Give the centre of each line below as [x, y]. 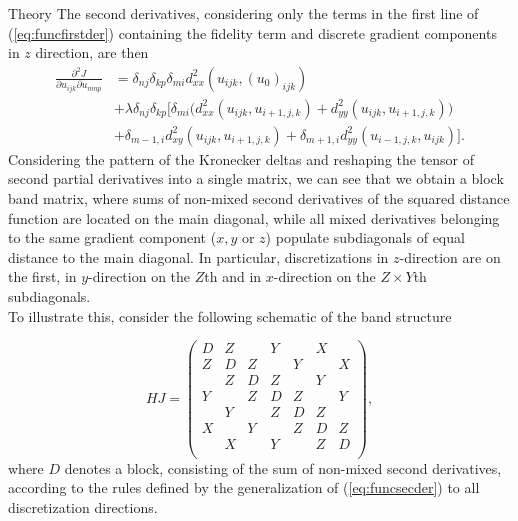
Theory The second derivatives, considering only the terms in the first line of [243, 13]
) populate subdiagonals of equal [365, 237]
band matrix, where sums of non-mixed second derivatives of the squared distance [259, 198]
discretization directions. [83, 506]
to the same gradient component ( [112, 237]
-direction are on [450, 256]
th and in [233, 276]
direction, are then [92, 52]
